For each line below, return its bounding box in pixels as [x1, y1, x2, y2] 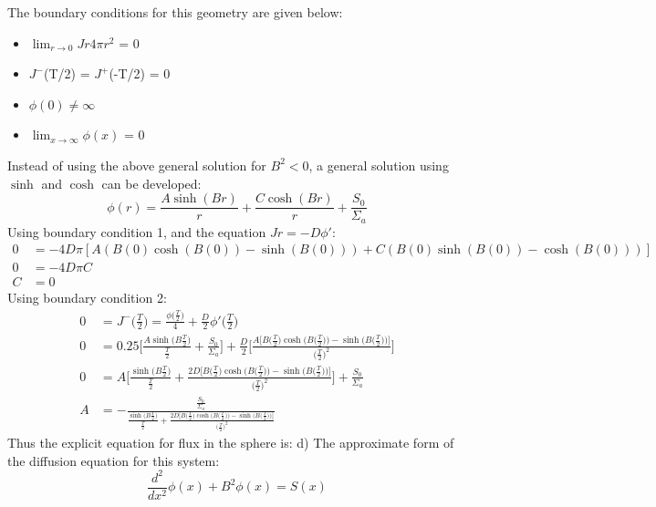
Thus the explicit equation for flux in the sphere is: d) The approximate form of [7, 432, 454, 451]
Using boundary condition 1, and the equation [7, 222, 266, 241]
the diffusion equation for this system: [7, 450, 220, 470]
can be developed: [101, 173, 202, 192]
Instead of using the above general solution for [7, 155, 266, 174]
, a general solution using [308, 155, 449, 174]
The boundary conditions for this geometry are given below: [7, 3, 343, 21]
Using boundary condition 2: [7, 288, 167, 307]
